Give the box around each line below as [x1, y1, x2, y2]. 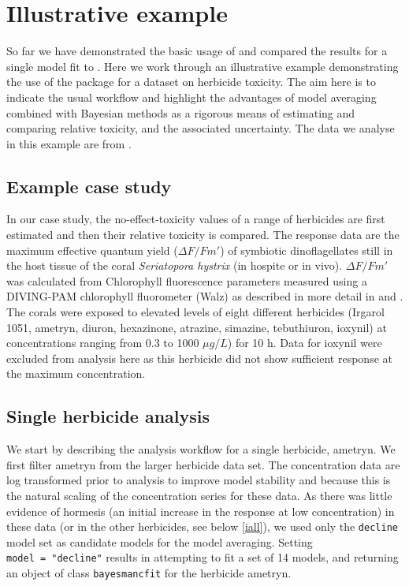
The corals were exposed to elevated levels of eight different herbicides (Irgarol [6, 304, 385, 320]
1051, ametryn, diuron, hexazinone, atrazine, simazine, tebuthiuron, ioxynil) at [6, 319, 387, 335]
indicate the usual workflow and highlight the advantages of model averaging [6, 88, 377, 105]
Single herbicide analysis [6, 404, 210, 428]
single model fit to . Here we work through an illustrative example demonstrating [6, 58, 399, 74]
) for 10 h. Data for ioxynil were [227, 334, 382, 351]
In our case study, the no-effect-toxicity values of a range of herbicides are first [6, 211, 385, 227]
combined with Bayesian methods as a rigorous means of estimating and [6, 104, 355, 121]
